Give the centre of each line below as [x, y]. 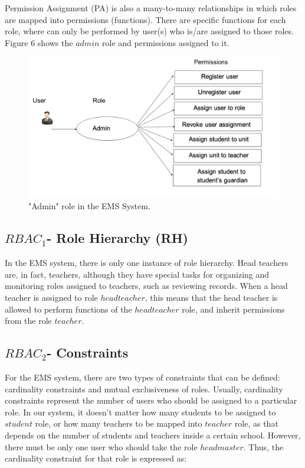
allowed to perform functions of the [68, 309]
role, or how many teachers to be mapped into [119, 423]
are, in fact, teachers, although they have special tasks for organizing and [137, 274]
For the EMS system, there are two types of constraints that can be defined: [142, 377]
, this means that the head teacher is [211, 298]
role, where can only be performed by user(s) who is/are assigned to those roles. [149, 31]
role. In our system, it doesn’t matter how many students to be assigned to [140, 412]
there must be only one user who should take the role [101, 446]
